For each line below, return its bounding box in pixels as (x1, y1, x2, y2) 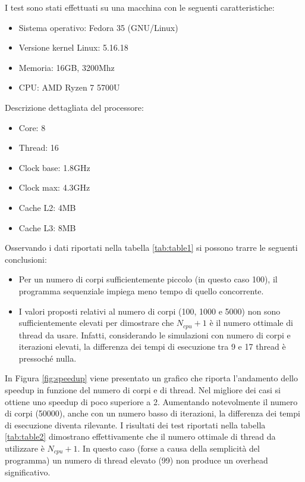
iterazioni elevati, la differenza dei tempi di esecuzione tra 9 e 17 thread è (18, 340, 286, 353)
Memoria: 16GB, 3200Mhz (18, 61, 115, 73)
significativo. (5, 465, 51, 478)
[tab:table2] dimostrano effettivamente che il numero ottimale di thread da (5, 430, 276, 443)
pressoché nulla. (18, 352, 77, 364)
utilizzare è (5, 441, 45, 454)
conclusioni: (5, 253, 47, 265)
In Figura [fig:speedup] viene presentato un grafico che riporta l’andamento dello (5, 372, 298, 384)
